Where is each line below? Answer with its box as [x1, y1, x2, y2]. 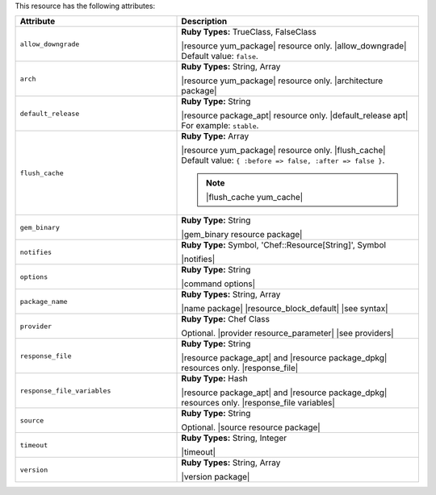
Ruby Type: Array [181, 131, 249, 142]
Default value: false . [181, 51, 258, 62]
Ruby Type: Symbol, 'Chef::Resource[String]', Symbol [181, 239, 387, 251]
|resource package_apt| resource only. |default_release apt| [181, 110, 409, 121]
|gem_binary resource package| [181, 229, 303, 240]
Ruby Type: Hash [181, 373, 248, 385]
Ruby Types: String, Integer [181, 432, 287, 443]
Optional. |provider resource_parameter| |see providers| [181, 327, 395, 339]
